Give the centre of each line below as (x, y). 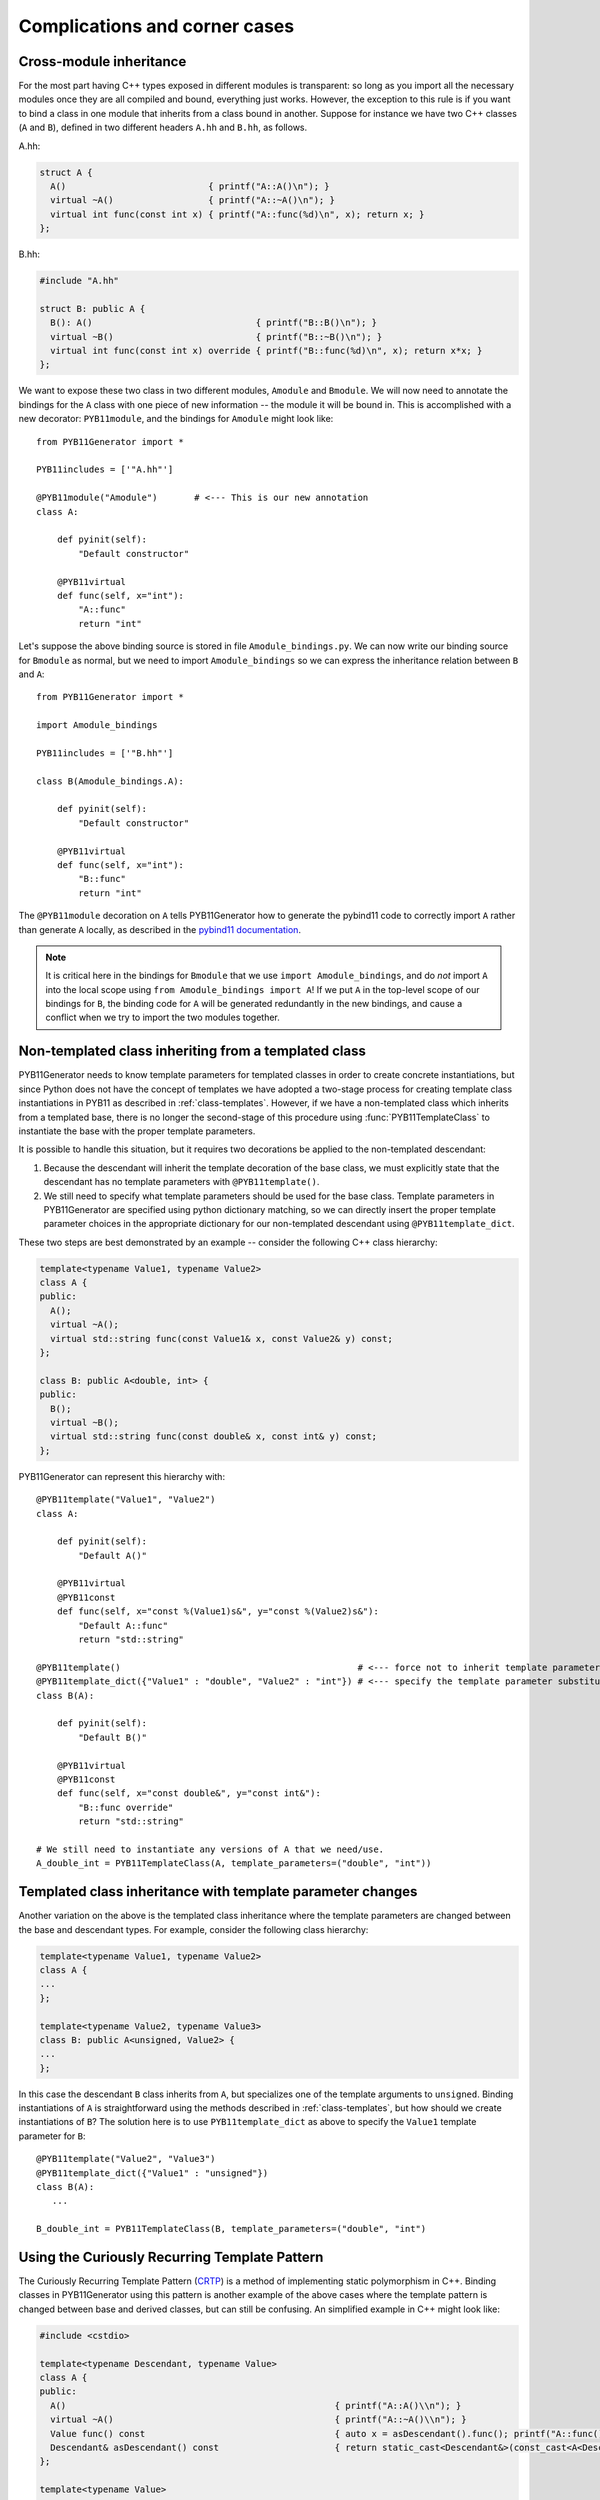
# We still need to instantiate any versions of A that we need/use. (210, 1849)
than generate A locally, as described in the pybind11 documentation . (160, 929)
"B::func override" (126, 1807)
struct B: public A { (92, 308)
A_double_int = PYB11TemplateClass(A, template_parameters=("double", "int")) (234, 1863)
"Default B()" (113, 1737)
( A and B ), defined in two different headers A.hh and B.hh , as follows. (163, 127)
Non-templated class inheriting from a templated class (192, 1051)
